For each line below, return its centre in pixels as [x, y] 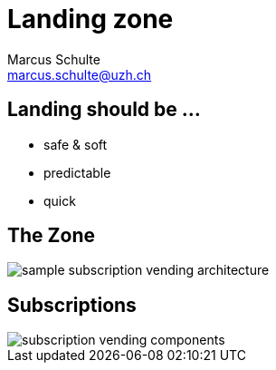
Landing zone [90, 19]
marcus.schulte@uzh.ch [80, 74]
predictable [77, 172]
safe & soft [76, 144]
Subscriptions [72, 305]
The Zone [51, 236]
